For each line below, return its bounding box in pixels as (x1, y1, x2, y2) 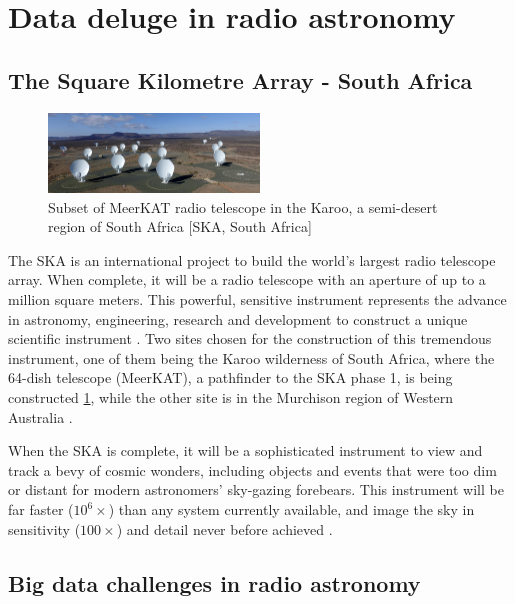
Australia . (8, 406, 73, 427)
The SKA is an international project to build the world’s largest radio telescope (8, 249, 496, 270)
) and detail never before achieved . (116, 518, 333, 539)
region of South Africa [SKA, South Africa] (48, 216, 312, 237)
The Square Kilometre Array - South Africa (8, 64, 473, 95)
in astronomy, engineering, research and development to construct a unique (8, 308, 468, 329)
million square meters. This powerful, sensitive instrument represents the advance (8, 289, 507, 310)
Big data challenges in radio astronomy (8, 567, 421, 598)
